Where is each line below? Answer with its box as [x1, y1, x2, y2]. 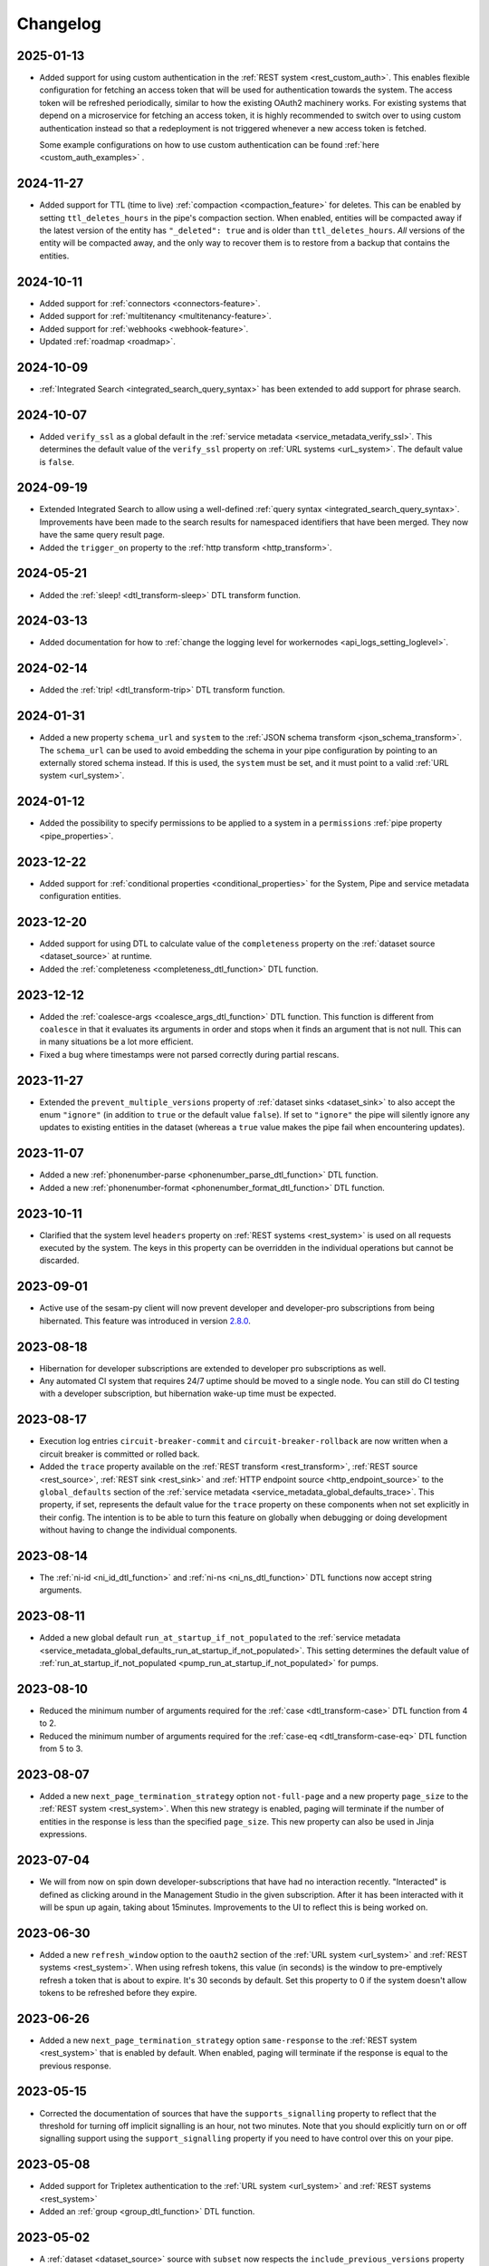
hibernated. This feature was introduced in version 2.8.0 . [39, 1315, 251, 1326]
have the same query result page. [39, 529, 165, 540]
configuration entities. [39, 891, 121, 902]
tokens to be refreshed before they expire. [39, 1987, 197, 1998]
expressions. [39, 1829, 88, 1840]
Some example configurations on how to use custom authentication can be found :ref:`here [39, 140, 379, 150]
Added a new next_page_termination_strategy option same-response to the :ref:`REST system [39, 2035, 417, 2046]
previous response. [39, 2060, 112, 2071]
